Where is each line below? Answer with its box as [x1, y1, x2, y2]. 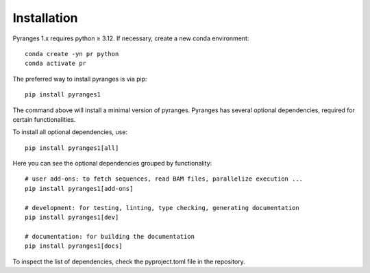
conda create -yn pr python [25, 50, 119, 57]
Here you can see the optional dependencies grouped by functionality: [12, 159, 212, 168]
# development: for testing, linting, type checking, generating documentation [25, 204, 299, 211]
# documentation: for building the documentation [25, 233, 195, 240]
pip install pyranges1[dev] [25, 213, 119, 222]
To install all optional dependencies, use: [12, 128, 128, 136]
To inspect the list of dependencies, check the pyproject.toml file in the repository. [12, 257, 246, 265]
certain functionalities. [12, 115, 76, 123]
